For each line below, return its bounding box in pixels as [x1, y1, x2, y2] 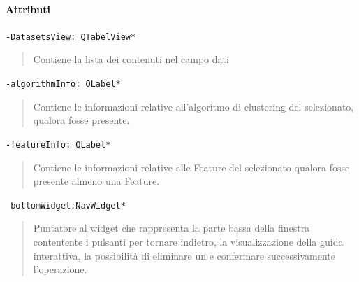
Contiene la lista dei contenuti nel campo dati [33, 52, 229, 66]
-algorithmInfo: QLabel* [6, 79, 121, 90]
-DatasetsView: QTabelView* [6, 31, 136, 42]
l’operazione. [33, 262, 87, 276]
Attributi [6, 1, 50, 16]
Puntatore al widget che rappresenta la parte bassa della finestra [33, 220, 310, 235]
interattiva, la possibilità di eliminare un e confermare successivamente [33, 248, 335, 262]
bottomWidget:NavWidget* [10, 200, 126, 211]
